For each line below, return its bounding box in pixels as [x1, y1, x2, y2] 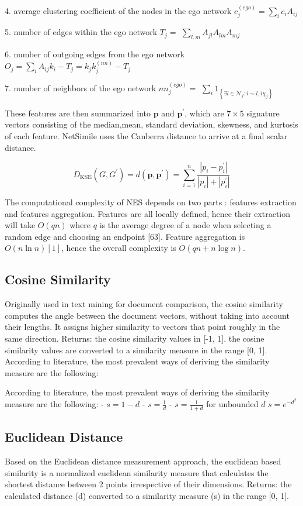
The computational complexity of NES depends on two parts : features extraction [5, 196, 297, 208]
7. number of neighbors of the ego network [5, 81, 156, 94]
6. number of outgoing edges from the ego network [5, 48, 185, 60]
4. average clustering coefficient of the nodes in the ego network [5, 4, 232, 16]
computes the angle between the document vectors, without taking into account [5, 309, 290, 321]
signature [246, 106, 280, 119]
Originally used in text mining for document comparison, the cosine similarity [5, 298, 283, 310]
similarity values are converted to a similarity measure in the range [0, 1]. [5, 343, 267, 356]
